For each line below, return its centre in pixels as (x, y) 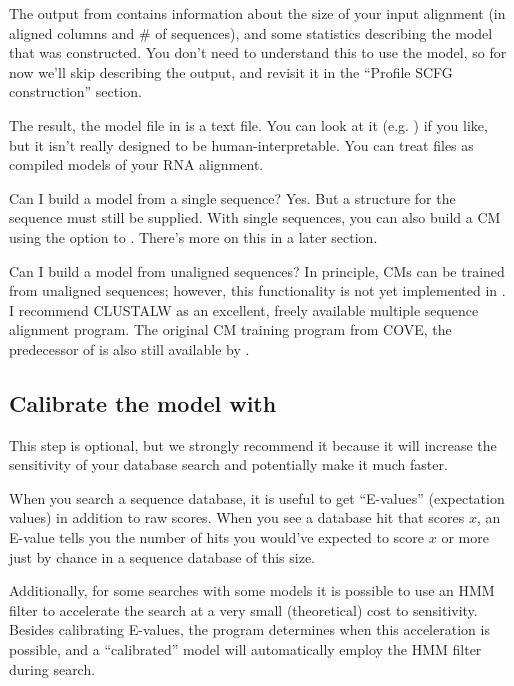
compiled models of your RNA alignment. (136, 164)
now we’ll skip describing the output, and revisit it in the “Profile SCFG (231, 71)
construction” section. (75, 91)
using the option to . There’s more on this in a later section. (193, 236)
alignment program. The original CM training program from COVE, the (230, 329)
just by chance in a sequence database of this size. (162, 556)
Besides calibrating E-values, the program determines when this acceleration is (249, 629)
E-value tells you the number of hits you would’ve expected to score (217, 537)
